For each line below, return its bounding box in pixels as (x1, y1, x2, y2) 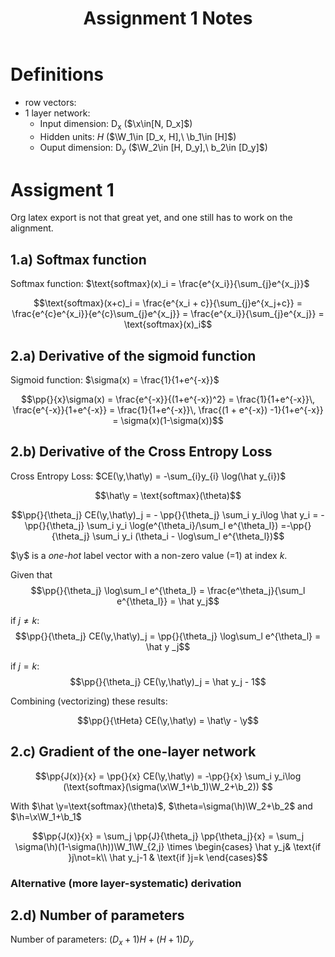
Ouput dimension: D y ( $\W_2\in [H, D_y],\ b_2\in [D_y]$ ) (39, 141, 268, 156)
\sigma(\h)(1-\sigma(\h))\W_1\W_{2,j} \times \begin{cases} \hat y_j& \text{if (14, 840, 322, 852)
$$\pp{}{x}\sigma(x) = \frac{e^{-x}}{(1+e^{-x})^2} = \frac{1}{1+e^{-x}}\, (20, 393, 316, 406)
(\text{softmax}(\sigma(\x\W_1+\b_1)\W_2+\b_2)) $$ (63, 780, 273, 792)
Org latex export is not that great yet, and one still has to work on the (10, 212, 293, 224)
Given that (10, 568, 53, 581)
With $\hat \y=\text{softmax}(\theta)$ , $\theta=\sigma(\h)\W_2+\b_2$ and (10, 800, 313, 812)
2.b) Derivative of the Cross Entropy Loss (10, 443, 273, 461)
